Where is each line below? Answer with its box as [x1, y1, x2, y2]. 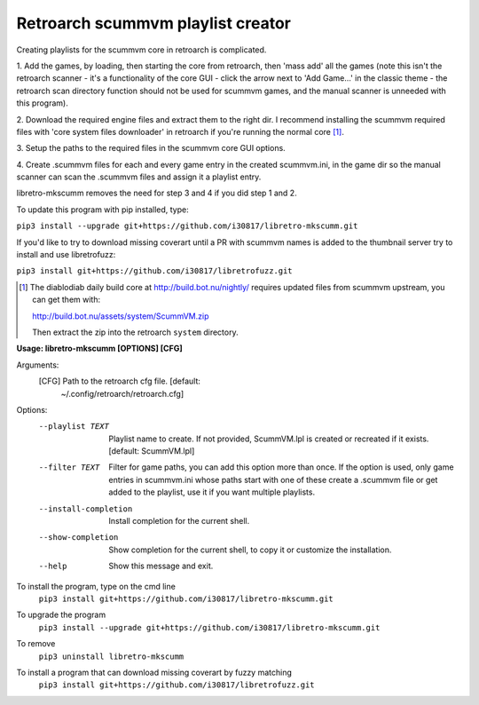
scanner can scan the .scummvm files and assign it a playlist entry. [16, 171, 262, 182]
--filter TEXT [38, 463, 100, 472]
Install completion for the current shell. [108, 516, 250, 527]
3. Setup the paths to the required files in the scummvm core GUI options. [16, 143, 286, 154]
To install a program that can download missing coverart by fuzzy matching [16, 667, 293, 677]
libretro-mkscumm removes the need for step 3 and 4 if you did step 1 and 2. [16, 187, 297, 199]
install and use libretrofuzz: [16, 250, 116, 260]
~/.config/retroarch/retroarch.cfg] [60, 388, 185, 399]
